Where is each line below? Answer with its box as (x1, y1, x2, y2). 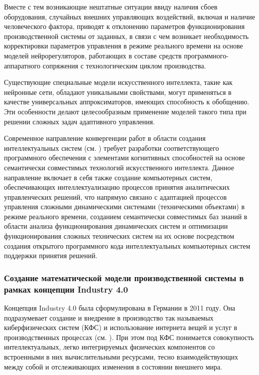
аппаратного (4, 60, 41, 70)
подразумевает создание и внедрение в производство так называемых (4, 312, 214, 323)
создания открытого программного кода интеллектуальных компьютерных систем (4, 240, 251, 251)
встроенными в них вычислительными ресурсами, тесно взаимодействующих (4, 351, 239, 362)
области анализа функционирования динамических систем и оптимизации (4, 221, 228, 231)
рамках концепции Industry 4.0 (4, 283, 128, 295)
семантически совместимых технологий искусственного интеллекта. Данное (4, 162, 234, 172)
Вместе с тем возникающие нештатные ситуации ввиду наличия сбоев (4, 1, 218, 11)
